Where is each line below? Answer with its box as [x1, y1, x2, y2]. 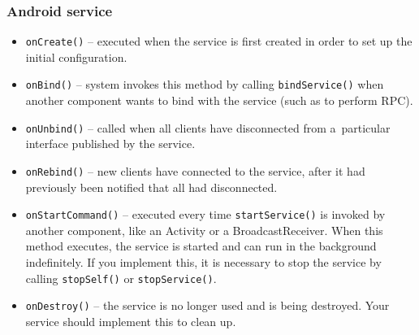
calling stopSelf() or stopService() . [25, 269, 217, 286]
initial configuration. [25, 48, 127, 65]
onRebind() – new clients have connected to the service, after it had [25, 162, 365, 179]
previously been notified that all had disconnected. [25, 178, 278, 195]
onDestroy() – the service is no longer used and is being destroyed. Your [25, 297, 390, 314]
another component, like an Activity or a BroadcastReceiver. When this [25, 221, 383, 238]
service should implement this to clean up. [25, 312, 236, 329]
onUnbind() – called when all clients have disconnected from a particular [25, 119, 391, 136]
